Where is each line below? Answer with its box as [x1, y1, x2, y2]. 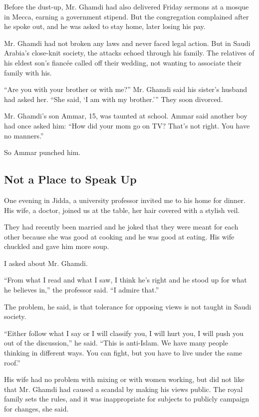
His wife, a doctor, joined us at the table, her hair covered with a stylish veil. [4, 204, 240, 215]
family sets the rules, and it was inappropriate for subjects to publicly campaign [4, 393, 250, 404]
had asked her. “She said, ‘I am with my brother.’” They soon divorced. [4, 93, 223, 104]
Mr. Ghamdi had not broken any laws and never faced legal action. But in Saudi [4, 37, 251, 48]
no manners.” [4, 130, 44, 140]
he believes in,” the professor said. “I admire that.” [4, 284, 159, 295]
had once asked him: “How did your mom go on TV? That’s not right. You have [4, 120, 250, 130]
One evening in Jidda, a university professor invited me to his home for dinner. [4, 194, 246, 205]
